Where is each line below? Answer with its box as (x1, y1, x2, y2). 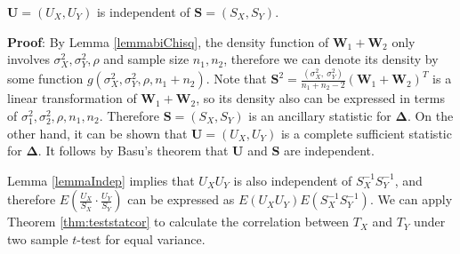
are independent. (283, 141, 375, 160)
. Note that (206, 69, 267, 88)
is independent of (96, 3, 190, 20)
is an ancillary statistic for (248, 106, 391, 124)
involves (7, 50, 50, 68)
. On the (407, 106, 454, 124)
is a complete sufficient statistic (280, 123, 452, 142)
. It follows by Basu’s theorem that (37, 141, 229, 160)
